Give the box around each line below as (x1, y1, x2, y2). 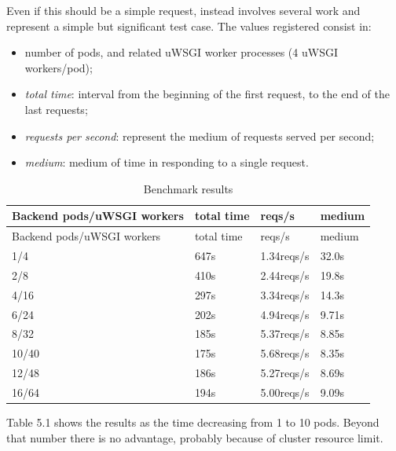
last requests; (24, 101, 88, 117)
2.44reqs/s (260, 266, 310, 283)
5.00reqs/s (260, 383, 310, 400)
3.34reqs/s (260, 286, 310, 302)
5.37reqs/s (260, 325, 310, 342)
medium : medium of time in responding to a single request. (24, 154, 309, 170)
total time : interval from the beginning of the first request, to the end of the (24, 86, 390, 102)
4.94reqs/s (260, 306, 310, 322)
